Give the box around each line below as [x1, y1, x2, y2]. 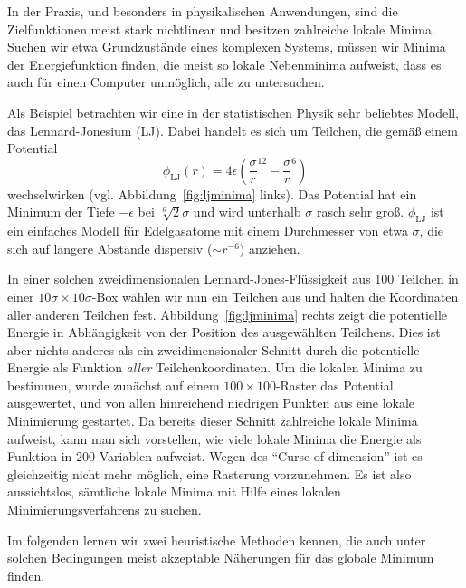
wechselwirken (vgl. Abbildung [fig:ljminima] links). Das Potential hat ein [7, 184, 417, 203]
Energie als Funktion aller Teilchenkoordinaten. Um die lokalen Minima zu [7, 358, 423, 377]
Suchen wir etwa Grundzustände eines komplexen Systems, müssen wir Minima [7, 37, 446, 56]
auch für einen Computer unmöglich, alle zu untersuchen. [7, 72, 325, 92]
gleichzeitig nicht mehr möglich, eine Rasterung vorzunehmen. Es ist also [7, 464, 412, 483]
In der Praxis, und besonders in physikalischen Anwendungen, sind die [7, 2, 398, 20]
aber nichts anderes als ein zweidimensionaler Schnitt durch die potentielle [7, 340, 420, 359]
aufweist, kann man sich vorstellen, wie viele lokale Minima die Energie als [7, 429, 422, 448]
